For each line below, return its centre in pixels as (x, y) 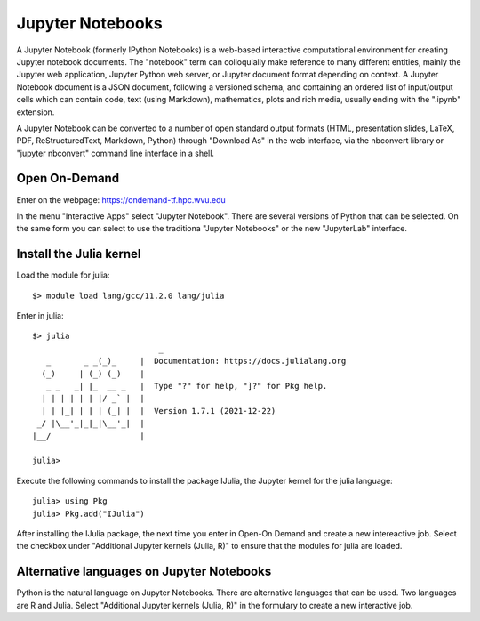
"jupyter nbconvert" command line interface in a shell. (116, 153)
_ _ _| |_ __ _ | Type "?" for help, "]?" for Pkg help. (187, 386)
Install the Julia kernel (79, 254)
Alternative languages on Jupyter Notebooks (144, 572)
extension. (36, 112)
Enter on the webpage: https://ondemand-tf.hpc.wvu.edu (121, 199)
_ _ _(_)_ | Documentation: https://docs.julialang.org (196, 361)
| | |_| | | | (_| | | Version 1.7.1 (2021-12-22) (159, 411)
